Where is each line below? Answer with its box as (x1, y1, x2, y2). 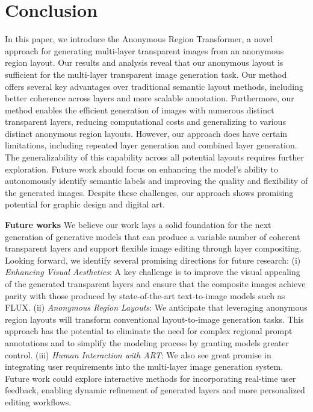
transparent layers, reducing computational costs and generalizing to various (5, 115, 286, 128)
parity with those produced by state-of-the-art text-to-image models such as (5, 289, 285, 302)
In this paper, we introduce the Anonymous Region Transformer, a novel (5, 33, 273, 45)
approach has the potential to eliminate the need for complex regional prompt (5, 325, 293, 337)
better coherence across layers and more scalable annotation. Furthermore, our (5, 92, 294, 104)
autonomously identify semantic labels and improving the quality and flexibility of (5, 174, 308, 187)
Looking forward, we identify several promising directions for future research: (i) (5, 253, 301, 266)
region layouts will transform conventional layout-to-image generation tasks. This (5, 312, 304, 325)
